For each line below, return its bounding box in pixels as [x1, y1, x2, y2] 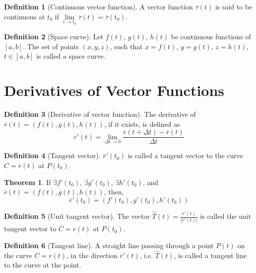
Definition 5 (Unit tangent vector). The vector [4, 211, 150, 221]
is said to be [215, 1, 253, 11]
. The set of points [23, 41, 79, 51]
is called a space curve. [36, 51, 106, 61]
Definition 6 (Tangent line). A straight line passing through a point [4, 240, 214, 251]
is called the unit [200, 211, 252, 221]
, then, [104, 186, 124, 197]
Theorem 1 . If [4, 177, 51, 187]
